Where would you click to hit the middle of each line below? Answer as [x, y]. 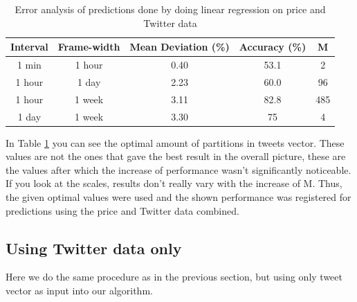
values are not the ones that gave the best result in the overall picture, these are [176, 156]
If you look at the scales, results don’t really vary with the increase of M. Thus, [174, 183]
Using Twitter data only [94, 248]
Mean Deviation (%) [180, 47]
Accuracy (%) [273, 47]
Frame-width [89, 47]
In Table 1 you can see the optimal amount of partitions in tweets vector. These [175, 142]
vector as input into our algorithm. [79, 291]
